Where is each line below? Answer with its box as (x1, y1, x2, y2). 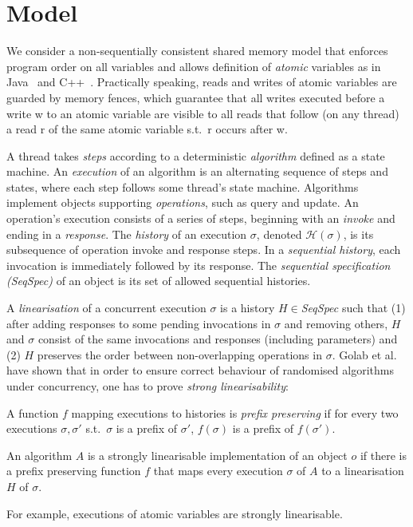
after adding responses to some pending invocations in (6, 315, 271, 331)
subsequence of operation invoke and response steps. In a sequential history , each (6, 241, 401, 258)
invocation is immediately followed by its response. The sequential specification (6, 256, 391, 273)
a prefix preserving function (6, 462, 141, 479)
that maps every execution (153, 462, 283, 479)
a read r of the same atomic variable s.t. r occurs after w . (6, 121, 288, 137)
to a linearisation (321, 462, 404, 479)
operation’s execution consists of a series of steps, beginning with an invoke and (6, 210, 395, 227)
